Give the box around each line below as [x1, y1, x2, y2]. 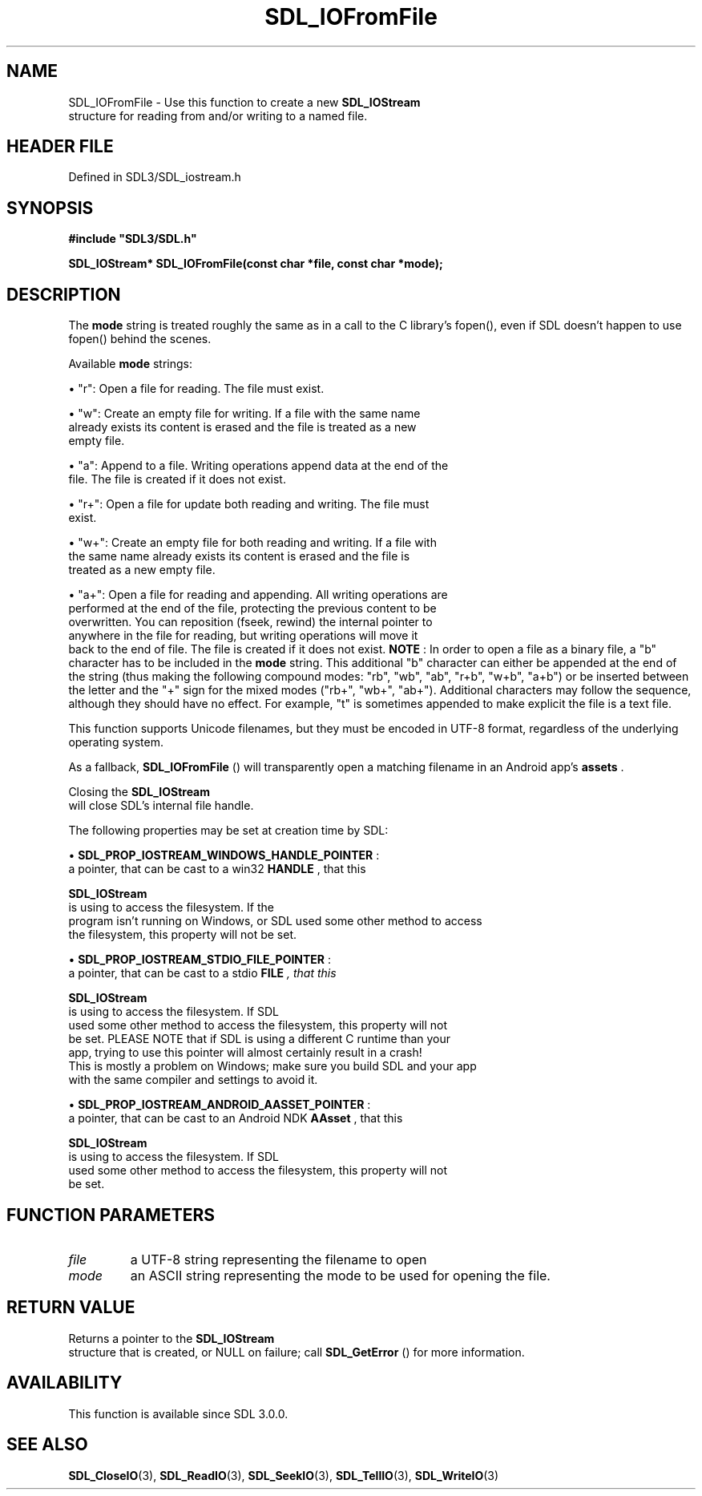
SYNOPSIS [6, 197, 94, 218]
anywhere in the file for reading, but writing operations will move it [68, 629, 418, 643]
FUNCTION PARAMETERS [6, 1204, 215, 1225]
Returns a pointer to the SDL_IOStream [68, 1331, 275, 1345]
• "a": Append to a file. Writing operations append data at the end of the [68, 459, 449, 473]
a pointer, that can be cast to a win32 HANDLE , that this [68, 862, 366, 876]
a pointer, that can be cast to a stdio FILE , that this [68, 966, 337, 980]
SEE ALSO [6, 1434, 88, 1455]
